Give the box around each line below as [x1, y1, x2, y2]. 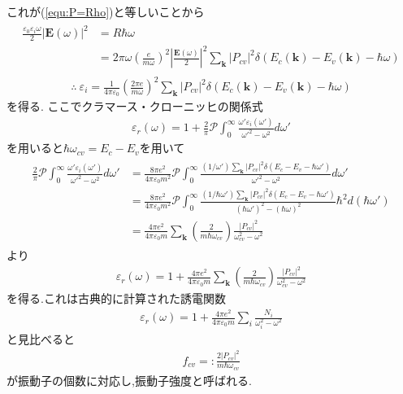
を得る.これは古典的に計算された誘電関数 [6, 290, 226, 307]
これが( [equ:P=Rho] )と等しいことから [6, 3, 205, 20]
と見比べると [6, 331, 75, 348]
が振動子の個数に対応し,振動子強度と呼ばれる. [6, 371, 252, 388]
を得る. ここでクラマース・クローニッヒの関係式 [6, 98, 263, 115]
